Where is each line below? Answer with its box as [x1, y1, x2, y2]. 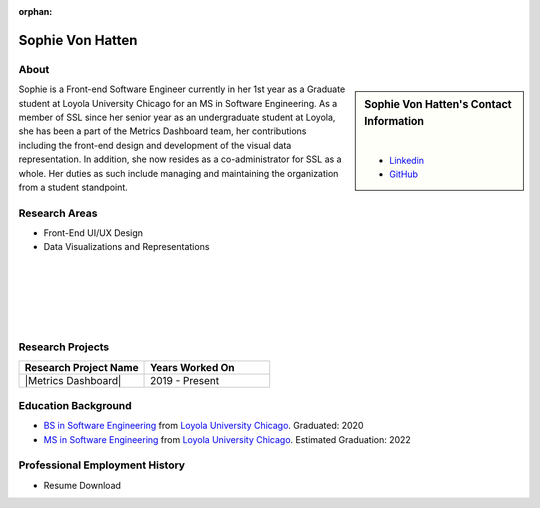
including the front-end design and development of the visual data [18, 139, 292, 151]
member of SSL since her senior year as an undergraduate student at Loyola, [18, 111, 336, 123]
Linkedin [389, 154, 425, 166]
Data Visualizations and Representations [43, 241, 210, 253]
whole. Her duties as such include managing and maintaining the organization [18, 167, 339, 179]
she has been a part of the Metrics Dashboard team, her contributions [18, 125, 307, 137]
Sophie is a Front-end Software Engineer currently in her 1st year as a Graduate [18, 83, 346, 95]
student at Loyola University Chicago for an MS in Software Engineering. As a [18, 97, 338, 109]
